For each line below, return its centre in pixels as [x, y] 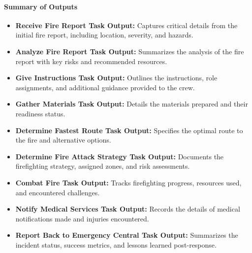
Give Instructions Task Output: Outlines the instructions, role [116, 78]
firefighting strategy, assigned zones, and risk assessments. [103, 166]
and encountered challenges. [58, 192]
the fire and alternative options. [63, 140]
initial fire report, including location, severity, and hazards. [104, 35]
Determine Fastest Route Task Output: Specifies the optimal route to [129, 130]
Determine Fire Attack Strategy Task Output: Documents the [120, 156]
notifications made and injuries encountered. [82, 218]
